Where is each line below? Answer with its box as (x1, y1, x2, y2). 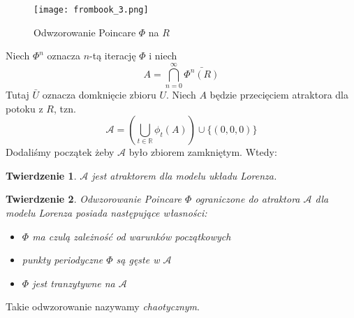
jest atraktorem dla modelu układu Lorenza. (91, 168, 277, 182)
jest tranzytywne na (32, 275, 115, 290)
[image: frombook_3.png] (34, 5, 149, 15)
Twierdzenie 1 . (6, 168, 77, 182)
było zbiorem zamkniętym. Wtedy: (128, 145, 277, 159)
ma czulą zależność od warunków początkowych (32, 229, 231, 243)
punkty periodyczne (22, 252, 103, 267)
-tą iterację (89, 48, 136, 63)
